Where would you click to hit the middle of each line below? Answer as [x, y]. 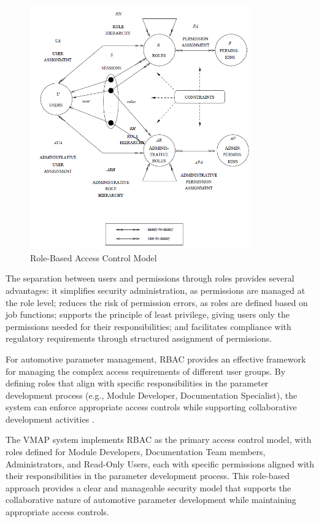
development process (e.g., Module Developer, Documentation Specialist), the [152, 395]
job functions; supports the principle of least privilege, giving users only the [148, 314]
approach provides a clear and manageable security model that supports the [148, 487]
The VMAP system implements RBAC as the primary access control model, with [159, 439]
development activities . [50, 419]
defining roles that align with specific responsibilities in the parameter [137, 383]
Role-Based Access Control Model [94, 257]
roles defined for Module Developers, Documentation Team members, [136, 452]
